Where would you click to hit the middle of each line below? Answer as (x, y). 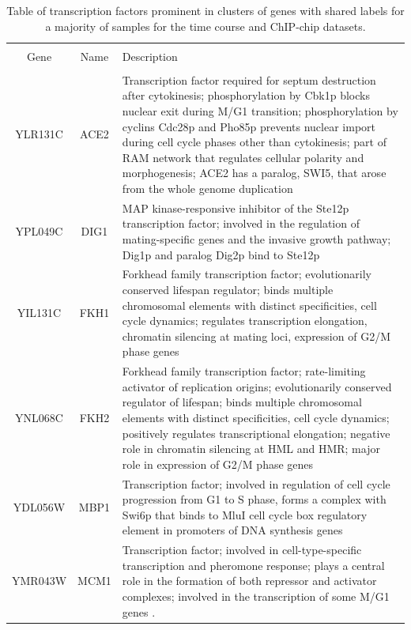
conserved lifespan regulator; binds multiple (228, 289)
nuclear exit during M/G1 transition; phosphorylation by (260, 110)
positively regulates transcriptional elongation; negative (256, 433)
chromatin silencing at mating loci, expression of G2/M (256, 336)
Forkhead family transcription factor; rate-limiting (244, 371)
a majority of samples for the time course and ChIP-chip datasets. (205, 26)
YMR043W (40, 581)
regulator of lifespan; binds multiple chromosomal (242, 402)
